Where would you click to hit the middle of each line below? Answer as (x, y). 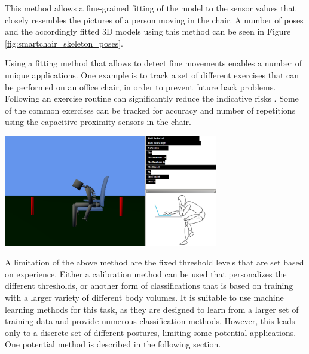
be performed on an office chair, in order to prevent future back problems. (140, 86)
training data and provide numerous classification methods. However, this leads (150, 321)
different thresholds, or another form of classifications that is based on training (149, 286)
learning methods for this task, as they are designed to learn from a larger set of (152, 309)
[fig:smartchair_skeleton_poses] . (64, 43)
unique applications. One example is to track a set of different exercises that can (152, 74)
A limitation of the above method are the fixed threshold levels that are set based (154, 262)
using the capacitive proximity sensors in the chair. (98, 122)
